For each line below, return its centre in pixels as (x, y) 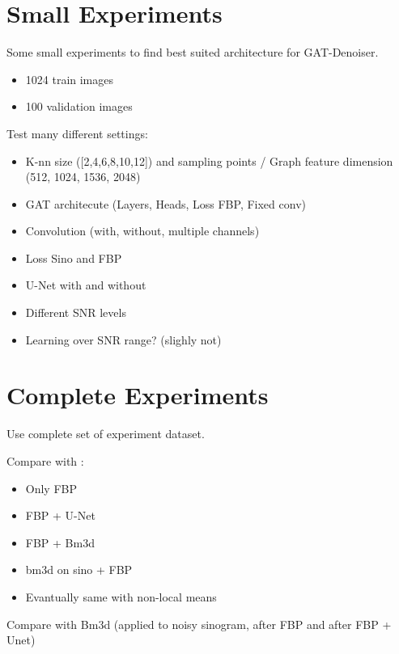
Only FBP (51, 488)
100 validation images (79, 106)
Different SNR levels (76, 312)
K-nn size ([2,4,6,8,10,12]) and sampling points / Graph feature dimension (209, 160)
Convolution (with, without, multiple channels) (142, 231)
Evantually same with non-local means (121, 596)
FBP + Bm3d (60, 542)
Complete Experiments (138, 395)
